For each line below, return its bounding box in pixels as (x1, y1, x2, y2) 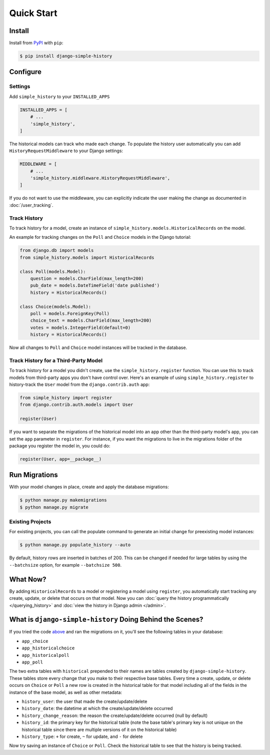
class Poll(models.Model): (19, 268, 86, 274)
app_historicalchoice (21, 645, 75, 651)
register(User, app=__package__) (19, 456, 102, 462)
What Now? (9, 575, 46, 583)
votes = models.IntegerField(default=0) (30, 324, 131, 330)
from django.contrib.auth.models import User (19, 402, 133, 408)
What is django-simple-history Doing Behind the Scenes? (9, 615, 203, 624)
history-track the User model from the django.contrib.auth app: (9, 381, 150, 388)
